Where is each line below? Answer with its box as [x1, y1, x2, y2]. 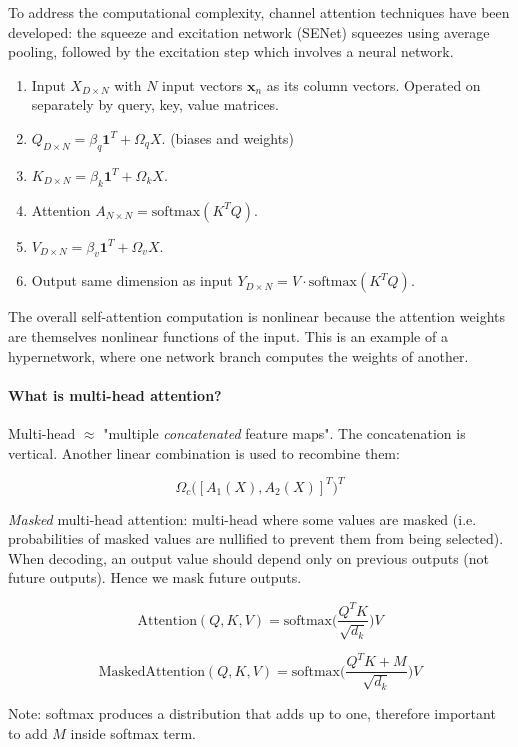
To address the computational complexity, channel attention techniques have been [8, 2, 510, 22]
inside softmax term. [70, 722, 197, 743]
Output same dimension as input [31, 270, 233, 291]
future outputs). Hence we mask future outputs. [8, 567, 302, 588]
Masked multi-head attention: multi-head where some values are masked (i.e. [8, 508, 477, 529]
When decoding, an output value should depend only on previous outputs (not [8, 547, 490, 568]
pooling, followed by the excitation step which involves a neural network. [8, 41, 454, 62]
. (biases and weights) [161, 127, 295, 148]
